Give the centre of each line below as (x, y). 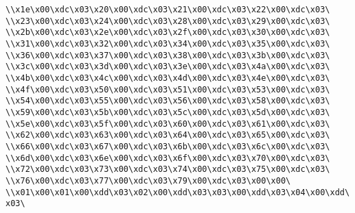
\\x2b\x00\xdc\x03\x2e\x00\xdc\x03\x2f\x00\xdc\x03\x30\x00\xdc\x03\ (168, 33)
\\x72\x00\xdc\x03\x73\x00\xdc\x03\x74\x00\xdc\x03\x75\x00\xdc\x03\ (168, 170)
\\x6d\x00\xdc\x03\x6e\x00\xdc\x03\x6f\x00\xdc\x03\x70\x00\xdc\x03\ (168, 158)
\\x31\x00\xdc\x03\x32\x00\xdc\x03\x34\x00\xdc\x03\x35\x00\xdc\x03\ (168, 43)
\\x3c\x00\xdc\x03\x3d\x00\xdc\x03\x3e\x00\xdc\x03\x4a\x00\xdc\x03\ (168, 67)
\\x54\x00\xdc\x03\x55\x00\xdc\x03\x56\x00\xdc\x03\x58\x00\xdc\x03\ (168, 101)
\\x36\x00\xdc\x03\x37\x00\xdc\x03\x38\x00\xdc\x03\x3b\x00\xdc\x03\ (168, 55)
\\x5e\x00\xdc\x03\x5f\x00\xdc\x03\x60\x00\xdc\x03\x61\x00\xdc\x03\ (168, 124)
